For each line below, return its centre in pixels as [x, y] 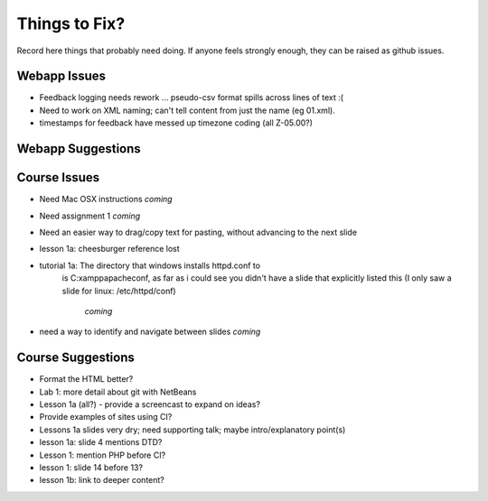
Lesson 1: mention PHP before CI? [103, 455]
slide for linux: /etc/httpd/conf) [119, 291]
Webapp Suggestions [79, 149]
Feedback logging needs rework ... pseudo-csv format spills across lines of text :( [191, 97]
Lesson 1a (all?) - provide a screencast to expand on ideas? [150, 404]
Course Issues [58, 177]
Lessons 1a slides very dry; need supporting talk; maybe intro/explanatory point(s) [192, 430]
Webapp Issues [61, 76]
